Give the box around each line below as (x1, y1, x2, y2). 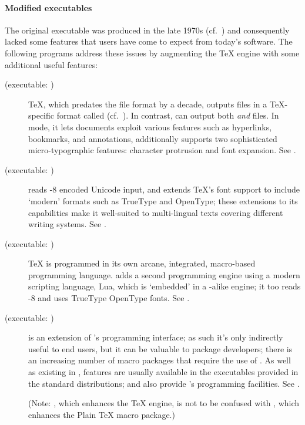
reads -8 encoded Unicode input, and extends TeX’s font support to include (28, 183, 300, 195)
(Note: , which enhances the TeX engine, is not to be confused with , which (28, 397, 300, 409)
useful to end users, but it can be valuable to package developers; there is (28, 342, 293, 355)
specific (28, 109, 55, 122)
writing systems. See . (28, 218, 106, 230)
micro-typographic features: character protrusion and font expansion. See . (28, 144, 296, 156)
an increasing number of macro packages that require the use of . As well (28, 354, 291, 366)
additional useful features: (5, 58, 98, 70)
